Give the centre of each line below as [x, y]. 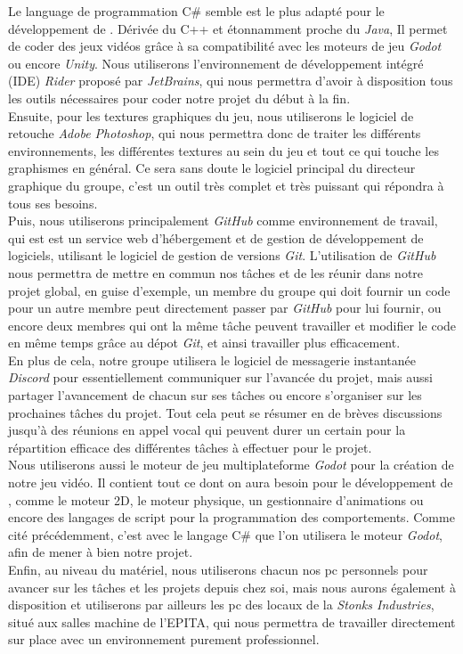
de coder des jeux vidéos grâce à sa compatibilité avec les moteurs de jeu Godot [225, 46]
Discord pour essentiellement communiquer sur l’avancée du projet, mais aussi [220, 377]
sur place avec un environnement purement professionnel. [164, 639]
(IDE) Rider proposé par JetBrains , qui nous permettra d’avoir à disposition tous [231, 81]
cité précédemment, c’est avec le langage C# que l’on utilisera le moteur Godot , [225, 534]
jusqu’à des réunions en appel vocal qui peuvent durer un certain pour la [207, 430]
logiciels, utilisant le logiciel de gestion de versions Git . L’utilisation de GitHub [222, 255]
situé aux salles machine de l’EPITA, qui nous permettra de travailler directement [232, 621]
